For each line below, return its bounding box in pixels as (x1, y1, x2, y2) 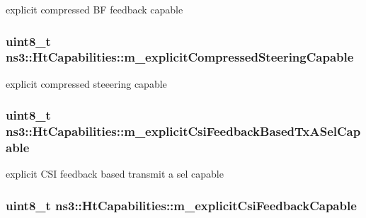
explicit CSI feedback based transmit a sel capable (6, 166, 224, 181)
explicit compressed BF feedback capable (6, 2, 183, 16)
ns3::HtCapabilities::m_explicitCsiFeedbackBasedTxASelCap (6, 122, 361, 140)
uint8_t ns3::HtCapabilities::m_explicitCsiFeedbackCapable (6, 196, 357, 214)
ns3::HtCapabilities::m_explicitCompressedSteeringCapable (6, 48, 354, 66)
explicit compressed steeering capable (6, 76, 167, 91)
